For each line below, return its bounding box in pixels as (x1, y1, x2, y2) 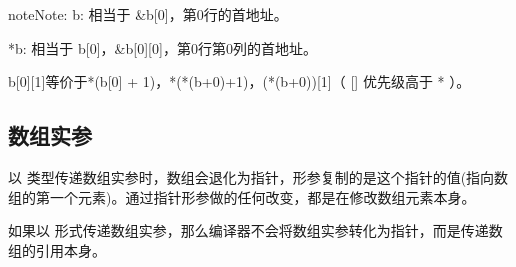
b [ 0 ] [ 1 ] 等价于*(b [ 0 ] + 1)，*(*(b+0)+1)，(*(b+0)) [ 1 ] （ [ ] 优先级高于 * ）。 (8, 71, 471, 92)
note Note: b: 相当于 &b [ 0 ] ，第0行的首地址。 (8, 4, 288, 24)
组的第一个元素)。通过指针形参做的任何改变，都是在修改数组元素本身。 (8, 186, 476, 207)
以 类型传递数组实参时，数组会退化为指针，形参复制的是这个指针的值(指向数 (8, 166, 509, 187)
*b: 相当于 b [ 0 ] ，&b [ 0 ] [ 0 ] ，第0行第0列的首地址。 (8, 37, 317, 58)
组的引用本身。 (8, 239, 106, 260)
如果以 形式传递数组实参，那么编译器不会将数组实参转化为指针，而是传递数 (8, 220, 503, 241)
